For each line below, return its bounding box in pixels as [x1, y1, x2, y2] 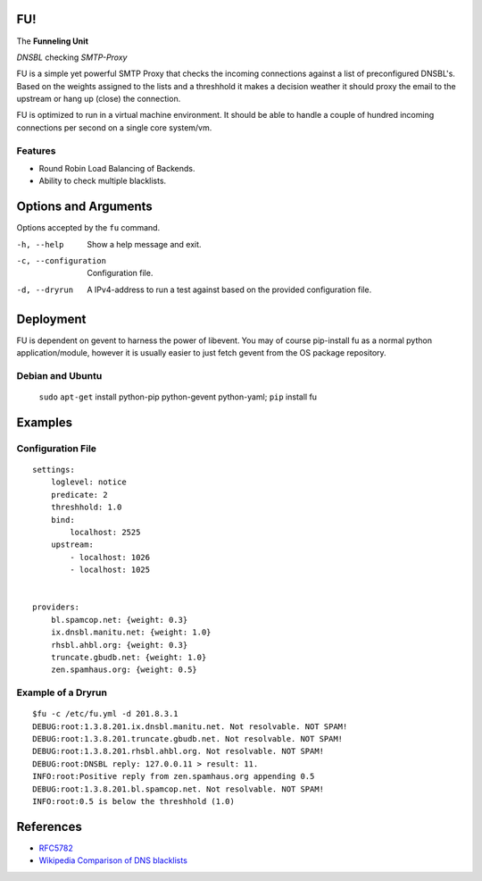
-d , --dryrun [16, 284, 74, 295]
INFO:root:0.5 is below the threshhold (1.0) [32, 796, 236, 807]
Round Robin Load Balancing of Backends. [38, 164, 195, 173]
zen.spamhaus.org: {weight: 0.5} [50, 665, 198, 675]
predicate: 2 [50, 490, 108, 499]
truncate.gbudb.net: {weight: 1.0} [50, 652, 207, 662]
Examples [16, 415, 73, 430]
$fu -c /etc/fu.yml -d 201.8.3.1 [32, 709, 179, 719]
